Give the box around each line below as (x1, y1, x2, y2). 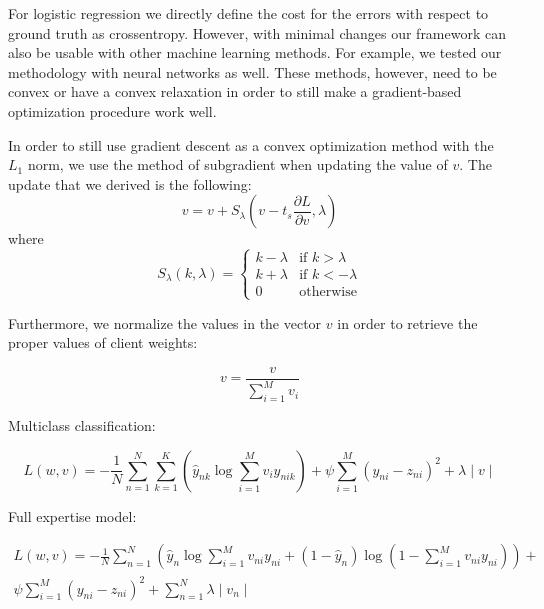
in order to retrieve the (337, 312, 478, 333)
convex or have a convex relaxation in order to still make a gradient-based (8, 81, 462, 102)
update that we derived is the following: (8, 173, 252, 194)
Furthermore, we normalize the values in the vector (8, 312, 322, 333)
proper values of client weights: (8, 332, 198, 353)
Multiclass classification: (8, 414, 156, 435)
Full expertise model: (8, 505, 137, 526)
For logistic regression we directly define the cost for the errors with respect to (8, 3, 489, 23)
